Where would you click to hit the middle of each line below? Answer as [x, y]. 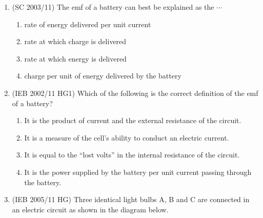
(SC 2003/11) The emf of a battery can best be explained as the [113, 7]
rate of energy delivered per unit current [88, 24]
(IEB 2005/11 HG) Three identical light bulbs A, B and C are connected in [131, 199]
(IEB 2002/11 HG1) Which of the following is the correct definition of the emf [135, 93]
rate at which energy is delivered [75, 58]
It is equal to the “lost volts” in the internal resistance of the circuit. [132, 155]
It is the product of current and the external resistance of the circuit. [133, 120]
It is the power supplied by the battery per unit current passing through [138, 172]
